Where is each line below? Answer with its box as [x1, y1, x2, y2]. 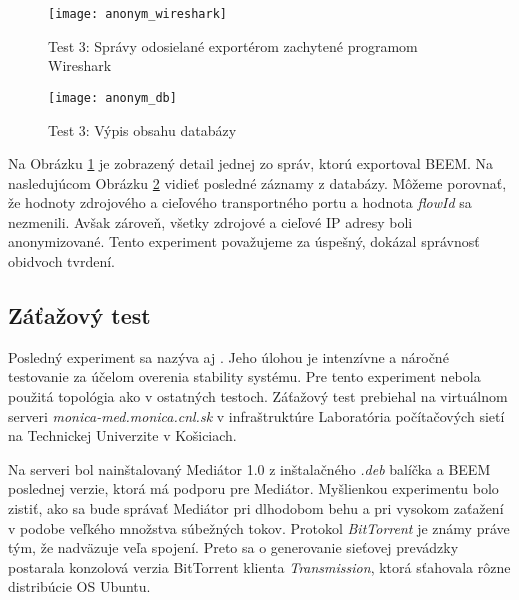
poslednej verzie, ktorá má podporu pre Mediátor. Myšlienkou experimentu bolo [8, 478, 499, 499]
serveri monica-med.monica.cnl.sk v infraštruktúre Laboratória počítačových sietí [8, 405, 505, 426]
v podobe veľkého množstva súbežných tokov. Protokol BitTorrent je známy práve [8, 517, 510, 538]
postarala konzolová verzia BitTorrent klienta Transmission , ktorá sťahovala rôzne [8, 556, 511, 577]
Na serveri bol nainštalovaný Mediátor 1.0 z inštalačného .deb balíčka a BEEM [8, 458, 491, 479]
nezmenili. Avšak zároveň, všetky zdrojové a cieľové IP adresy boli [8, 211, 413, 232]
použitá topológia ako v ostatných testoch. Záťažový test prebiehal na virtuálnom [8, 386, 508, 407]
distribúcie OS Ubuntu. [8, 576, 151, 597]
